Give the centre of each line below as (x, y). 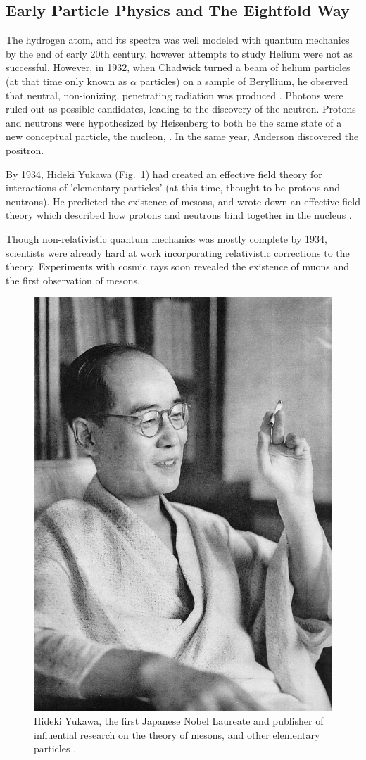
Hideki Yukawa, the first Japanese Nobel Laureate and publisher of (179, 721)
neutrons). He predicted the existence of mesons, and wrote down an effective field (183, 201)
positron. (25, 150)
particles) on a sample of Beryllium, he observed (244, 81)
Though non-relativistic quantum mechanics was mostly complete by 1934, (166, 238)
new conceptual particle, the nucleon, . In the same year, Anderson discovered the (182, 136)
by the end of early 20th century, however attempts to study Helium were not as (179, 53)
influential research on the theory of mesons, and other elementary (177, 734)
